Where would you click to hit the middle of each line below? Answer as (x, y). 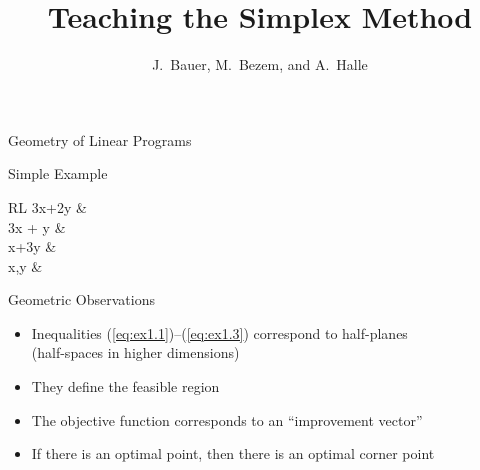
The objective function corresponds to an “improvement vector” (227, 419)
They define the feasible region (125, 386)
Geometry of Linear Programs (100, 139)
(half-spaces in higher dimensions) (135, 352)
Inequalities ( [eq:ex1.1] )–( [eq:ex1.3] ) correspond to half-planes (219, 332)
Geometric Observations (81, 299)
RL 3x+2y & (47, 206)
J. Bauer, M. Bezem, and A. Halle (260, 64)
